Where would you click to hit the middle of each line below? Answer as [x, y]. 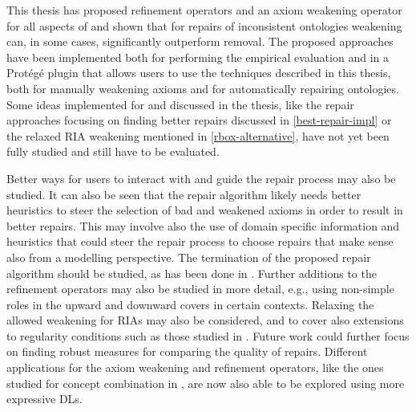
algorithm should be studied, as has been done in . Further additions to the [192, 273]
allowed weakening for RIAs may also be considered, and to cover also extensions [205, 320]
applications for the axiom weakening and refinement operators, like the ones [195, 367]
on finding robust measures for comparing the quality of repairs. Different [187, 351]
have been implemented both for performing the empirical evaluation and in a [198, 57]
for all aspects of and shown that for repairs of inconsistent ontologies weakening [204, 25]
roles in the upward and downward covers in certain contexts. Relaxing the [190, 304]
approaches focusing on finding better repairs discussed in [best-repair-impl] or [199, 120]
